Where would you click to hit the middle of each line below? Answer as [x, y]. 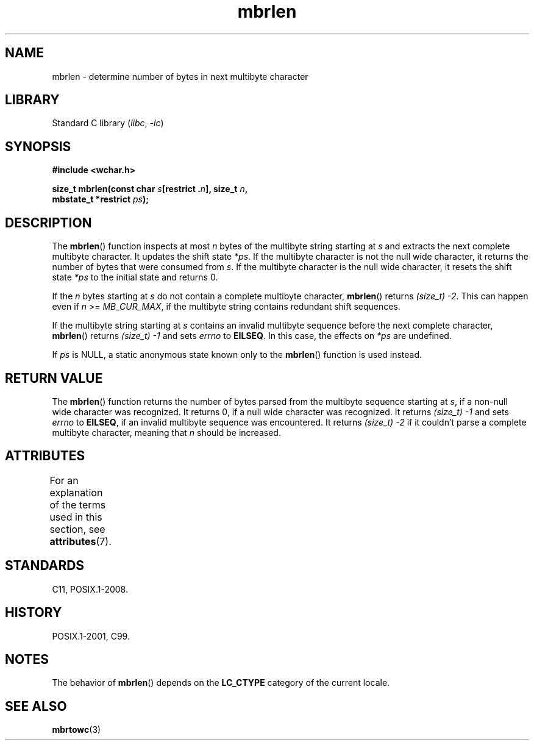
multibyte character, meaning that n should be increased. [166, 432]
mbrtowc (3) [77, 730]
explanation [76, 492]
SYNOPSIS [38, 146]
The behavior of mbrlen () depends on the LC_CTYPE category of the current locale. [221, 683]
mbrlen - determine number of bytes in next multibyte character [180, 76]
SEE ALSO [36, 706]
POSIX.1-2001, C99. [91, 636]
